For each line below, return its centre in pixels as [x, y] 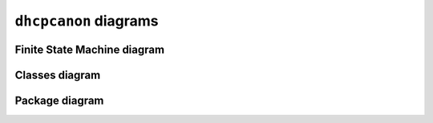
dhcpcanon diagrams [87, 21]
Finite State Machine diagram [89, 49]
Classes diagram [58, 75]
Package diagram [59, 101]
